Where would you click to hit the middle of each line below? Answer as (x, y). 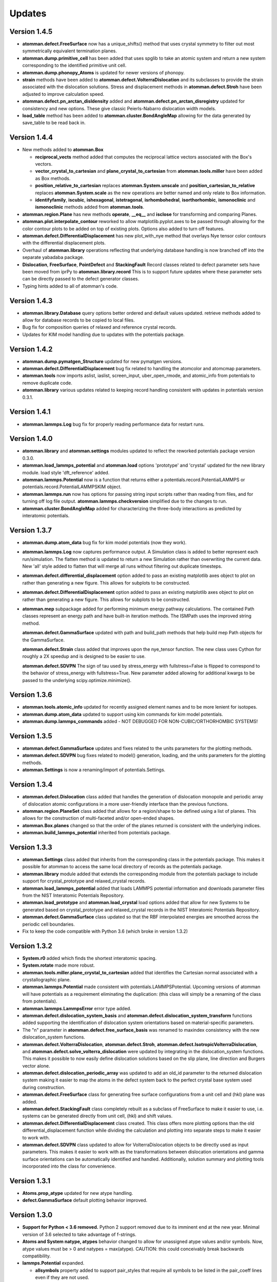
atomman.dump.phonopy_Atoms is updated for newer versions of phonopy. (103, 72)
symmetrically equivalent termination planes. (70, 51)
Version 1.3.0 (31, 1215)
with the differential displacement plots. (64, 243)
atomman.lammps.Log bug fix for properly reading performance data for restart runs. (113, 424)
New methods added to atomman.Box (63, 150)
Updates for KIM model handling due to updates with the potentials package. (103, 334)
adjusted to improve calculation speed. (63, 94)
